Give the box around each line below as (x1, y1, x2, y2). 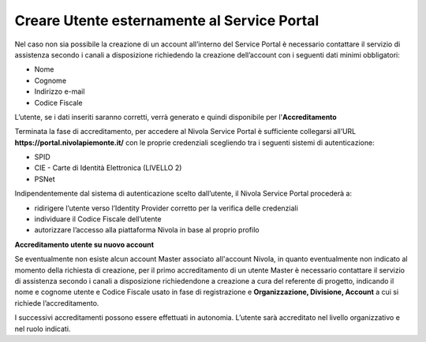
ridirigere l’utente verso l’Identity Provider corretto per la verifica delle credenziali (34, 203, 299, 213)
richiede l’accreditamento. (14, 298, 99, 307)
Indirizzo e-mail (34, 87, 85, 96)
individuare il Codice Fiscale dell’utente (34, 214, 162, 224)
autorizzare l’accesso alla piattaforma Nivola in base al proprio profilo (34, 225, 260, 235)
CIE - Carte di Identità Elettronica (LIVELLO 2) (34, 163, 182, 173)
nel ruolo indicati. (14, 324, 71, 333)
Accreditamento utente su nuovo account (14, 240, 154, 249)
